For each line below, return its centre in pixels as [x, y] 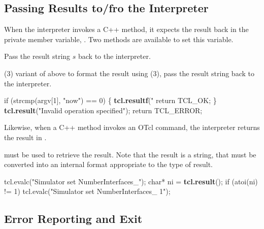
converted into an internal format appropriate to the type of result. [109, 164]
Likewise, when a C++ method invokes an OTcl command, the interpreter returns [132, 127]
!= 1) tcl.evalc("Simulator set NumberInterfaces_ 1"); [87, 191]
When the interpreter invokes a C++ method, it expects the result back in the [126, 29]
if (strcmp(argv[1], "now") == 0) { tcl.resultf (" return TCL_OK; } [110, 100]
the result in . [25, 137]
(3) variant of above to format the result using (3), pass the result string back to [129, 73]
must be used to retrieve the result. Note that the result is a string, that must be [130, 154]
